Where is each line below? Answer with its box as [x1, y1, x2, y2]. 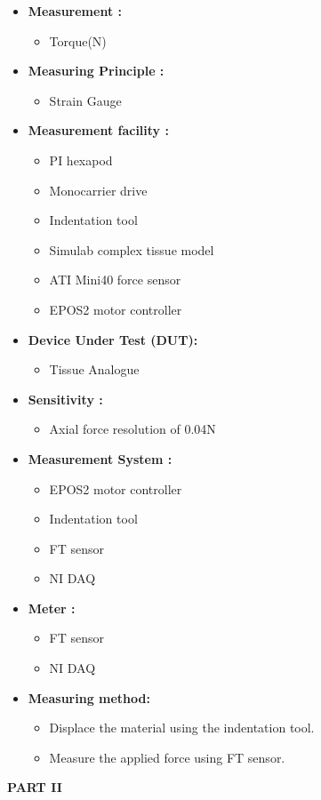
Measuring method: [28, 688, 150, 707]
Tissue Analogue [49, 360, 140, 379]
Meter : [28, 598, 76, 617]
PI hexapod [49, 150, 113, 169]
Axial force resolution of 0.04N [49, 420, 216, 438]
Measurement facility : [28, 121, 169, 140]
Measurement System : [28, 449, 173, 468]
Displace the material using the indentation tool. [49, 718, 315, 737]
